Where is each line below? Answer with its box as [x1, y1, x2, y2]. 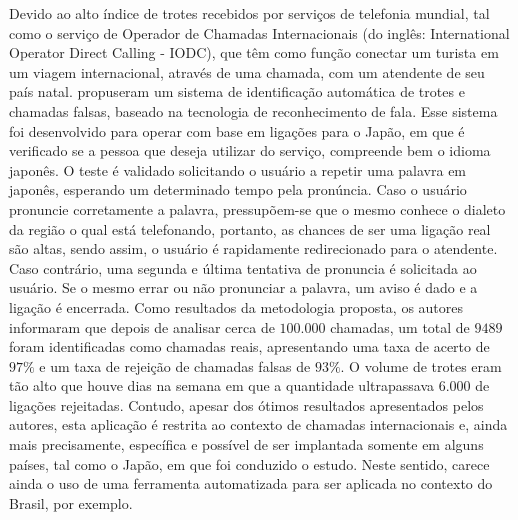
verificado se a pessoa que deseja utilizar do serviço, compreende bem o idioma [9, 140, 491, 161]
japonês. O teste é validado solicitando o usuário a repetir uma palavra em [9, 159, 467, 180]
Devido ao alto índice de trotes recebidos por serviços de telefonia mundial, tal [9, 3, 490, 23]
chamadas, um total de [330, 316, 470, 337]
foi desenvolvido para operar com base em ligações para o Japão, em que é [9, 120, 465, 141]
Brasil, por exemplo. [9, 492, 133, 513]
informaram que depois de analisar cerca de [9, 316, 275, 337]
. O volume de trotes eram [340, 355, 502, 376]
